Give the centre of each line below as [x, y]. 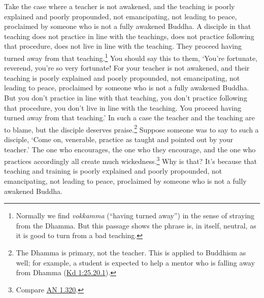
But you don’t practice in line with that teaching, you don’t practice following [126, 97]
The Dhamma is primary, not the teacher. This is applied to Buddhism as [131, 253]
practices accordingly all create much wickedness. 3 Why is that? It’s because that [130, 160]
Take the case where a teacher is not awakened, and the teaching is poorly [120, 6]
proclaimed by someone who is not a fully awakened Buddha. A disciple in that [128, 26]
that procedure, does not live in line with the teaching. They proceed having [123, 46]
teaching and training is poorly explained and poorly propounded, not [113, 171]
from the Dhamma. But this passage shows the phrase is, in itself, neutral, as [136, 225]
